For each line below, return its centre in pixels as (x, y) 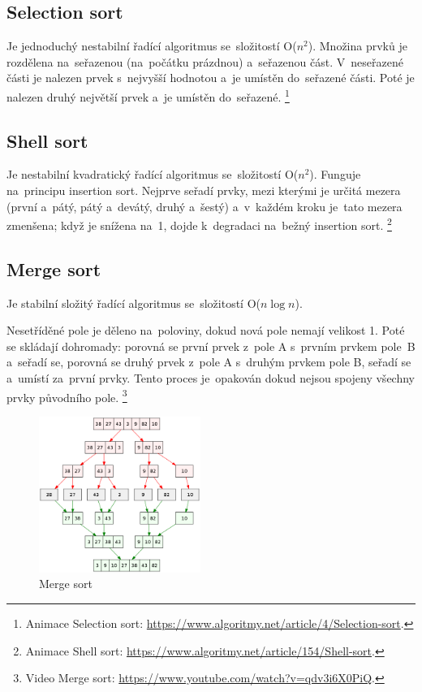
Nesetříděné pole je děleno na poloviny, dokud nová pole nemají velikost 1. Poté (206, 330)
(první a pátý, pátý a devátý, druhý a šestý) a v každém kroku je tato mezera (205, 206)
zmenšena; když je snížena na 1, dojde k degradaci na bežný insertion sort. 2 (199, 224)
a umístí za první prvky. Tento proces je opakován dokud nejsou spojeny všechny (211, 378)
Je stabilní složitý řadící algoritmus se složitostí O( (133, 303)
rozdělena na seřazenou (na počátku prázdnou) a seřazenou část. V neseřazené (205, 61)
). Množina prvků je (357, 46)
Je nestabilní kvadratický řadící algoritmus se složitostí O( (153, 174)
